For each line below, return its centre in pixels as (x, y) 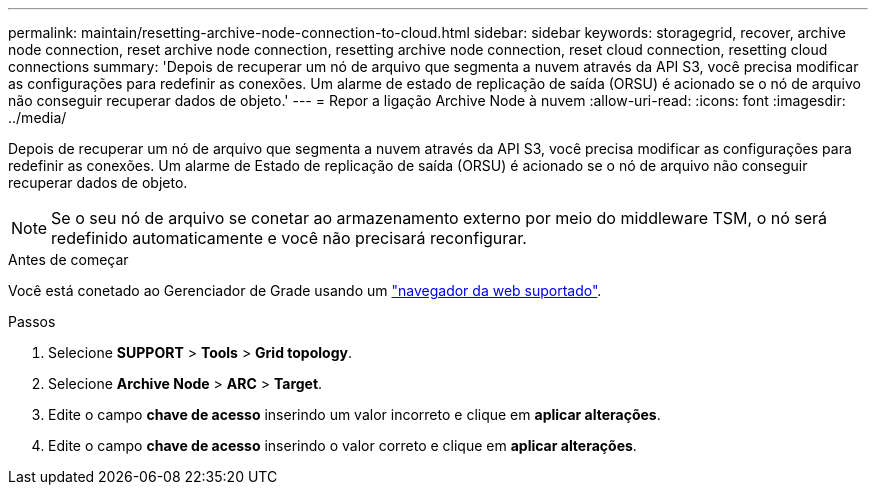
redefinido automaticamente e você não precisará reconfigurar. (289, 238)
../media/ (37, 117)
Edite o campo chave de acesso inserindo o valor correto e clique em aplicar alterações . (342, 445)
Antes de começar (68, 259)
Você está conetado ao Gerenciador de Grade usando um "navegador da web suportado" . (305, 290)
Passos (32, 321)
